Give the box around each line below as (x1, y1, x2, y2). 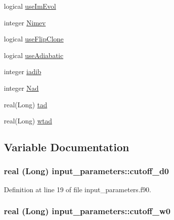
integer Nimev (4, 17, 46, 27)
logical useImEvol (4, 1, 56, 11)
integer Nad (4, 82, 39, 93)
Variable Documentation (4, 140, 129, 155)
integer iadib (4, 66, 41, 77)
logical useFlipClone (4, 34, 64, 44)
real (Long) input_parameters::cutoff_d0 (4, 165, 169, 177)
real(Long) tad (4, 99, 47, 109)
